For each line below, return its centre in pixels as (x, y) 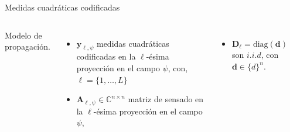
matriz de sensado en (166, 99)
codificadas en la (106, 56)
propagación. (28, 46)
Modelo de (23, 35)
